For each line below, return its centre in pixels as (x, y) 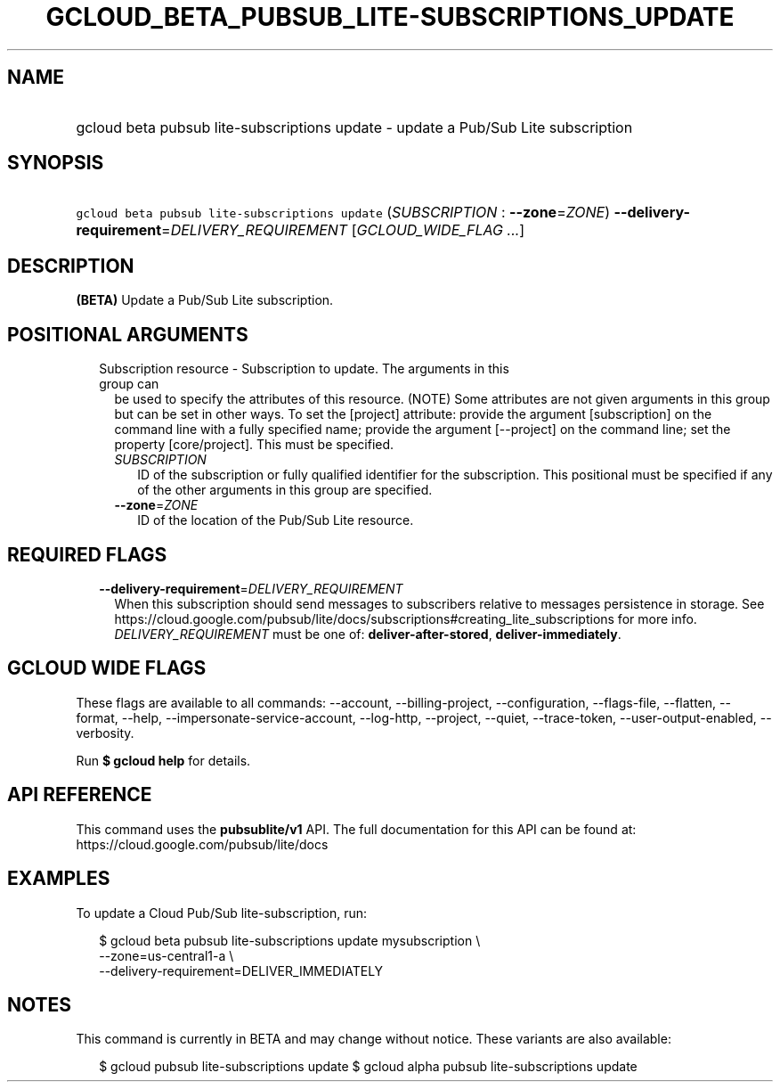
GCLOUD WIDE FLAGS (107, 668)
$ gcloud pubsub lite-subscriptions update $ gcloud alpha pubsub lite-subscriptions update (368, 1067)
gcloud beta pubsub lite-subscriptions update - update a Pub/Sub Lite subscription (354, 127)
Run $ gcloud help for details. (163, 760)
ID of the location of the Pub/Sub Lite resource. (276, 520)
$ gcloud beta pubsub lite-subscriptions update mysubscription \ (290, 940)
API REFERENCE (80, 795)
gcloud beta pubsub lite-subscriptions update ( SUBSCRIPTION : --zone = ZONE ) (343, 213)
